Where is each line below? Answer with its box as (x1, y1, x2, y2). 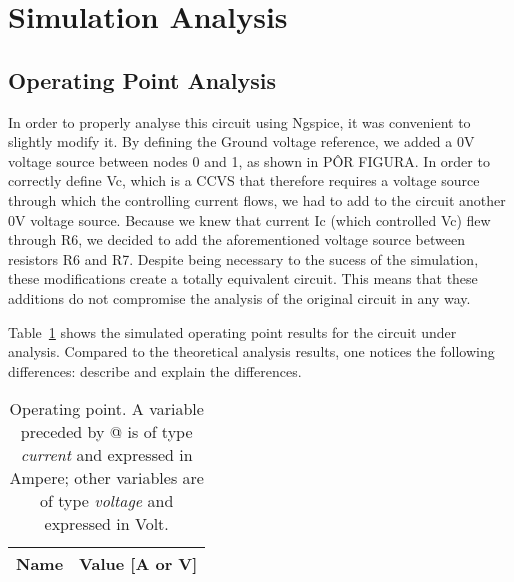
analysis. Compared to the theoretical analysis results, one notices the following (8, 341, 495, 362)
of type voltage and (40, 489, 174, 513)
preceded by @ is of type (20, 420, 193, 444)
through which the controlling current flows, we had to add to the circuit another (8, 189, 506, 210)
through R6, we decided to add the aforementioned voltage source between (8, 229, 465, 250)
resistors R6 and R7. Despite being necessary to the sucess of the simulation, (8, 248, 479, 269)
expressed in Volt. (44, 512, 169, 536)
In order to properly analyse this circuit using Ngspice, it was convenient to (8, 111, 471, 132)
